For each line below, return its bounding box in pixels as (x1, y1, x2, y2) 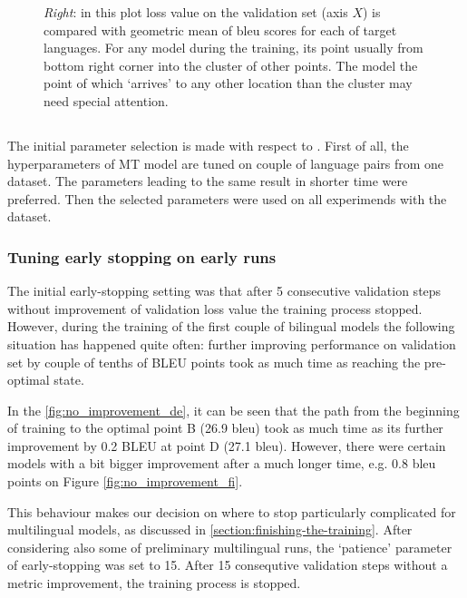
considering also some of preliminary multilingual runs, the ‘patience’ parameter (7, 537, 452, 556)
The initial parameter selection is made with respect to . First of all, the (7, 135, 409, 154)
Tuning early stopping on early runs (7, 245, 277, 268)
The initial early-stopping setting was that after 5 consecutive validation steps (7, 281, 442, 300)
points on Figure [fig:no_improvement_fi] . (7, 472, 243, 491)
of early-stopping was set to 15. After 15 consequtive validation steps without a (7, 555, 448, 574)
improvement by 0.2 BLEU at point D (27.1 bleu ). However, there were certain (7, 436, 446, 455)
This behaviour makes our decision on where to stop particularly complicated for (7, 502, 456, 521)
